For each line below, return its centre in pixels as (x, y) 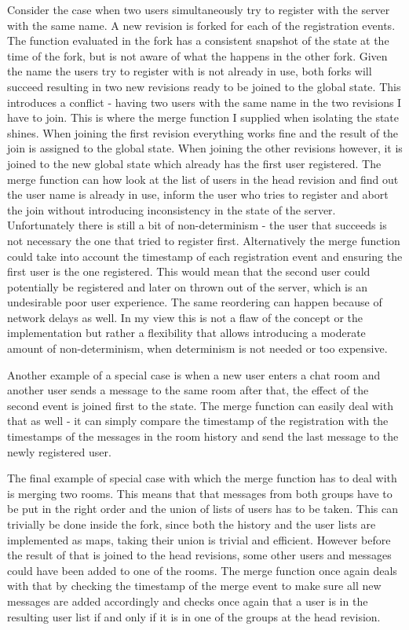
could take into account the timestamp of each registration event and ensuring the (205, 256)
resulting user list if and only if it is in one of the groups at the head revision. (194, 616)
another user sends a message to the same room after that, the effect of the (188, 390)
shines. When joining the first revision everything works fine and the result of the (203, 132)
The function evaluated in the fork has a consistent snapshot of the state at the (198, 40)
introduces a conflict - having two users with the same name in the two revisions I (204, 102)
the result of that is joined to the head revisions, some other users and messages (199, 555)
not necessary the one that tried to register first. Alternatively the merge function (204, 240)
